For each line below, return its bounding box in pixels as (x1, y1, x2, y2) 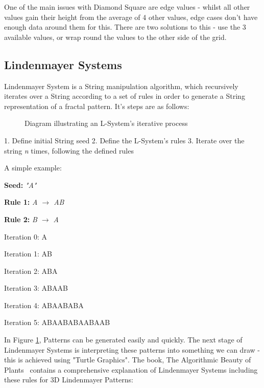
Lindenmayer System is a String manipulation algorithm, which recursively (4, 80, 238, 91)
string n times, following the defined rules (4, 145, 134, 156)
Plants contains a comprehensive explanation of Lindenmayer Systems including (4, 364, 258, 375)
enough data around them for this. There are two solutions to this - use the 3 (4, 21, 246, 32)
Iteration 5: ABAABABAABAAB (4, 317, 110, 328)
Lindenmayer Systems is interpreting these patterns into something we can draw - (4, 344, 260, 355)
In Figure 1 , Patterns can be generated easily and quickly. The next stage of (4, 334, 243, 345)
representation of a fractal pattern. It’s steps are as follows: (4, 100, 189, 111)
